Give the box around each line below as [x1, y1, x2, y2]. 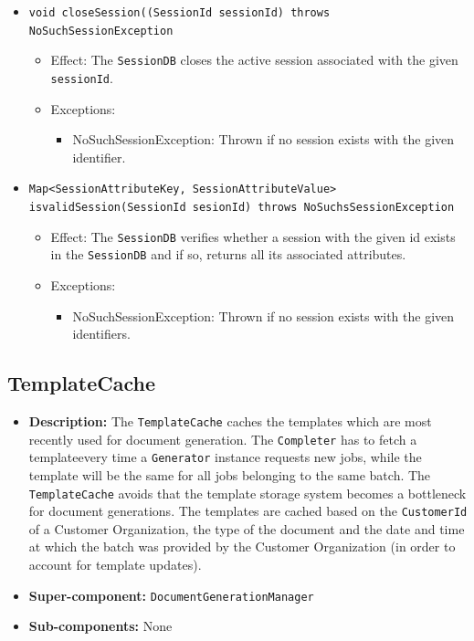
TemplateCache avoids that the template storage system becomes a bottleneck [28, 483, 467, 502]
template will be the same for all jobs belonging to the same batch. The [28, 465, 431, 484]
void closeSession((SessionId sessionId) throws [28, 6, 331, 19]
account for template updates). [28, 555, 202, 574]
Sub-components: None [28, 616, 173, 636]
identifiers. [72, 324, 131, 343]
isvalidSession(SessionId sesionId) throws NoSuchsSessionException [28, 201, 455, 215]
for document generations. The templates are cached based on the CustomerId [28, 501, 468, 520]
